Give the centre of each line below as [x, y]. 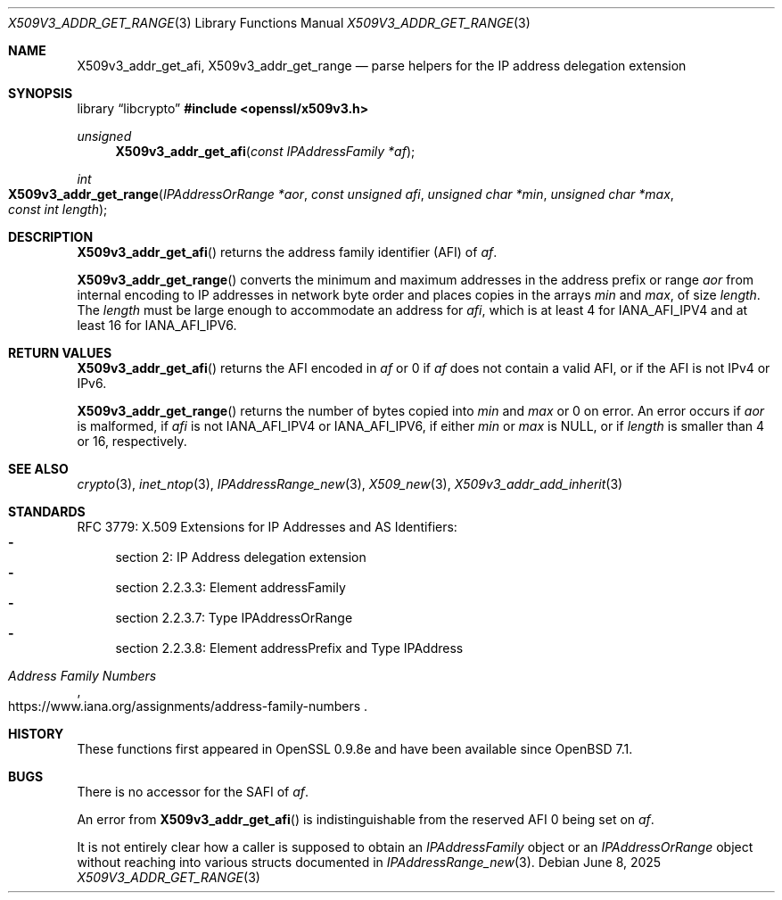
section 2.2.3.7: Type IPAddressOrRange [234, 618]
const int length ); [58, 209]
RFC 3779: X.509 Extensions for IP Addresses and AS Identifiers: [267, 527]
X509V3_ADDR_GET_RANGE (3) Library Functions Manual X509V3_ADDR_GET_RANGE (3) [269, 23]
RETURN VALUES [60, 353]
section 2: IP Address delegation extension [241, 557]
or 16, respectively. [132, 441]
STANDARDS [47, 512]
